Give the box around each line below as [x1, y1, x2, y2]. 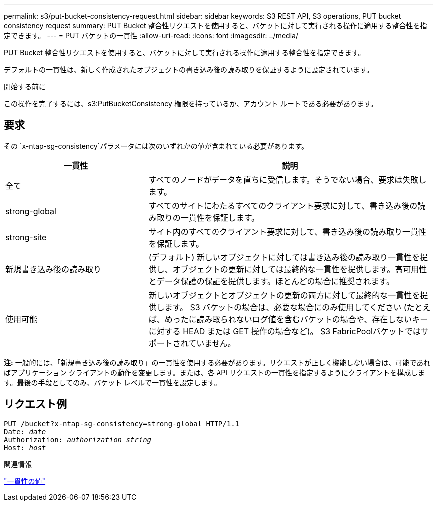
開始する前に [4, 82, 46, 91]
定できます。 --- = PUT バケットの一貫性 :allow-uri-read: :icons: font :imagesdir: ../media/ [4, 31, 298, 40]
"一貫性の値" [4, 476, 46, 485]
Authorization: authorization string [4, 435, 152, 444]
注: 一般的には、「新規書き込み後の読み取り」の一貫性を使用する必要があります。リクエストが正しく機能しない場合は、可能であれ [4, 358, 431, 367]
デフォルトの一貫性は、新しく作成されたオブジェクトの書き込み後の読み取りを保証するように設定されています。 [4, 65, 374, 74]
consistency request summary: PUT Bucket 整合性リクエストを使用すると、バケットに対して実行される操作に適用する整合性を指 [4, 21, 427, 30]
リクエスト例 [4, 398, 67, 411]
